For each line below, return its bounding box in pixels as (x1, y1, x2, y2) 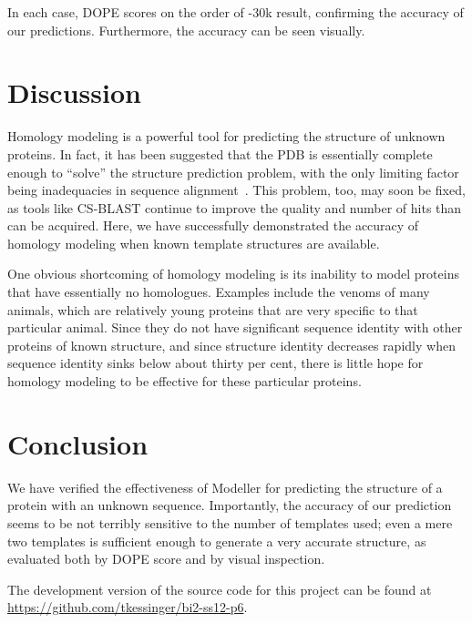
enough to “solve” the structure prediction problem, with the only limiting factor (7, 162, 459, 181)
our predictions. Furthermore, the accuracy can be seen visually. (7, 20, 365, 39)
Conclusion (7, 424, 149, 462)
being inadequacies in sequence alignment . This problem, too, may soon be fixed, (7, 180, 466, 199)
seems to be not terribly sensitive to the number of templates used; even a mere (7, 513, 453, 532)
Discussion (7, 74, 141, 111)
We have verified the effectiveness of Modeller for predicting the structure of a (7, 477, 443, 496)
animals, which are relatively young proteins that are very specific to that (7, 300, 418, 319)
